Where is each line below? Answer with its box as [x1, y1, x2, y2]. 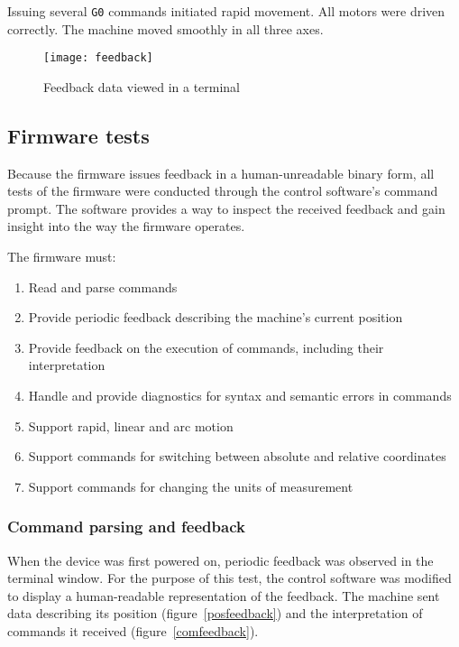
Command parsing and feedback [7, 515, 245, 538]
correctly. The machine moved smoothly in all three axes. [7, 19, 324, 38]
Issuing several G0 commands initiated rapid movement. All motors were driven [7, 2, 445, 20]
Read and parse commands [28, 277, 178, 296]
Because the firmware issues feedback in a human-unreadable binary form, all [7, 163, 435, 182]
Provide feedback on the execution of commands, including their [28, 337, 384, 356]
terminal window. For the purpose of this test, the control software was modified [7, 568, 452, 587]
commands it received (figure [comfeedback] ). [7, 622, 259, 641]
